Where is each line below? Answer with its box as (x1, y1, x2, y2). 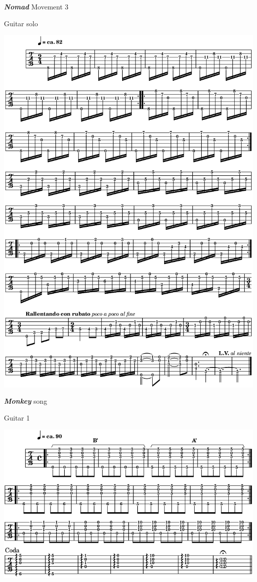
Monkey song (4, 396, 47, 406)
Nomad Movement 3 (4, 1, 69, 11)
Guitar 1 (4, 412, 30, 423)
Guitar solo (4, 18, 38, 28)
